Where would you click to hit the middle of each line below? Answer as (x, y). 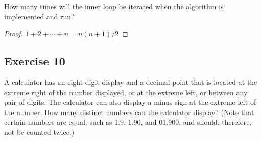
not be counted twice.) (39, 132)
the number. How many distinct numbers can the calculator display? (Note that (129, 112)
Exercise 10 (35, 61)
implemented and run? (39, 16)
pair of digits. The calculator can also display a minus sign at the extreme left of (130, 102)
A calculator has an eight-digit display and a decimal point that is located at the (131, 82)
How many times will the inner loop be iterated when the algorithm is (114, 6)
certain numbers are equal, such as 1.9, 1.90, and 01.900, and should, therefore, (128, 122)
